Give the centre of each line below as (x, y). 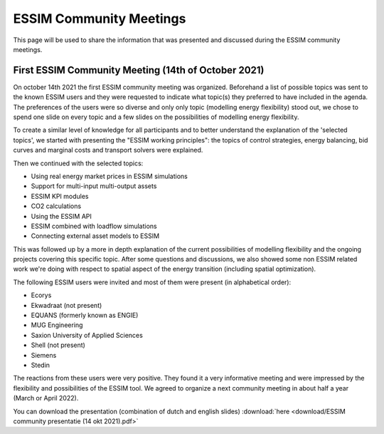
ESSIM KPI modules (60, 196)
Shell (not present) (58, 345)
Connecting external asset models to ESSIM (95, 236)
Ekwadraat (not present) (66, 305)
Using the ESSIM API (62, 216)
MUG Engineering (57, 325)
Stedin (40, 365)
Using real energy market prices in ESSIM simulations (109, 176)
